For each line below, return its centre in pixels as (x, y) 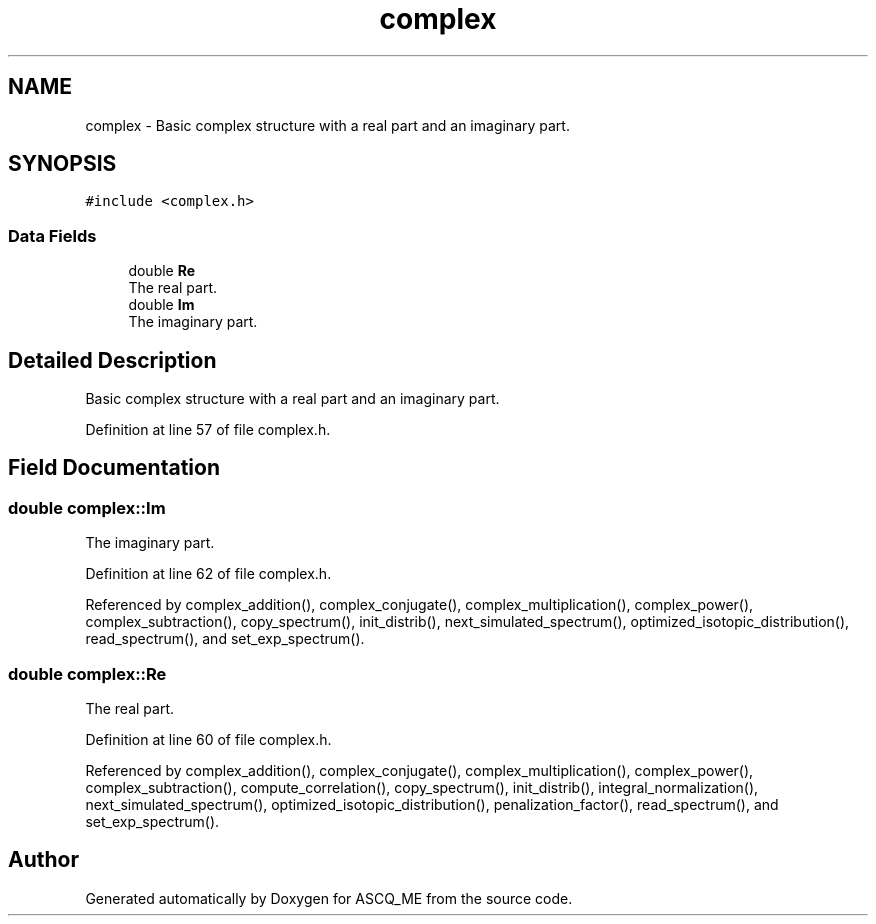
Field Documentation (114, 468)
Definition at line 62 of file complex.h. (208, 574)
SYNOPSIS (62, 164)
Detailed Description (112, 360)
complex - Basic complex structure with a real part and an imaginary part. (327, 125)
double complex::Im (87, 507)
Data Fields (52, 235)
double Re (162, 271)
